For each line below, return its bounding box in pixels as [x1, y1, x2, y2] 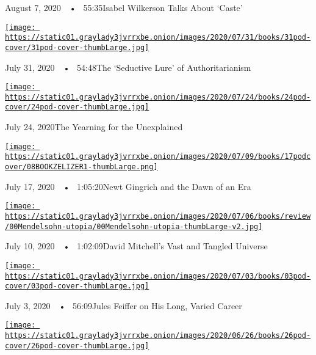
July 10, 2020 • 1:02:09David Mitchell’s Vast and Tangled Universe [5, 240, 268, 252]
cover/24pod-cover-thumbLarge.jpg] [5, 103, 149, 112]
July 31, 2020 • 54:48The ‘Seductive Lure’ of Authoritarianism [5, 60, 251, 73]
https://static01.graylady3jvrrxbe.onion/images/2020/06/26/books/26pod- [5, 331, 311, 340]
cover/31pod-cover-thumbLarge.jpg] [5, 43, 149, 52]
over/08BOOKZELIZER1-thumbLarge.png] [5, 163, 158, 172]
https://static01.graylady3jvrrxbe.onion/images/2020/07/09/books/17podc [5, 152, 311, 161]
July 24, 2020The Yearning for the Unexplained [5, 120, 183, 133]
